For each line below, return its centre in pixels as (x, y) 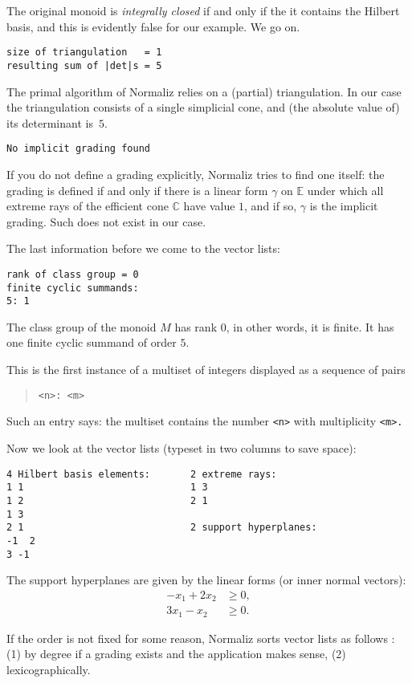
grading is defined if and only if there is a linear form (137, 190)
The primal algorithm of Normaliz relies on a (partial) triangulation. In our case (204, 91)
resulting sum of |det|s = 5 (84, 65)
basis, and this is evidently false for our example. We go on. (153, 26)
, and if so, (271, 206)
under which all (345, 190)
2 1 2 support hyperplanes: (162, 528)
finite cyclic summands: (73, 288)
